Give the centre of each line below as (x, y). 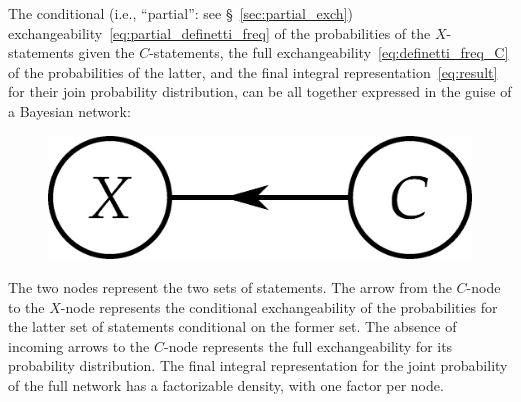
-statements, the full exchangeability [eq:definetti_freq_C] (329, 52)
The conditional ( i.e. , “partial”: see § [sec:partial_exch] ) (180, 13)
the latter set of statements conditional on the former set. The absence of (232, 326)
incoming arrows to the (79, 345)
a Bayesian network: (69, 110)
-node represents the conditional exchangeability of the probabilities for (279, 306)
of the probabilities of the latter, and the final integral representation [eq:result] (253, 71)
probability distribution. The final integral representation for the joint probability (258, 365)
